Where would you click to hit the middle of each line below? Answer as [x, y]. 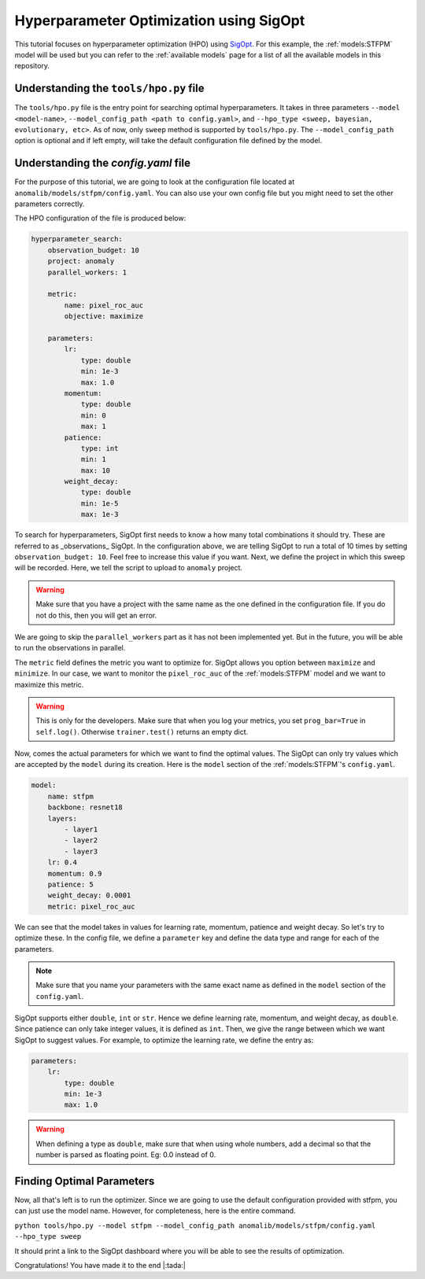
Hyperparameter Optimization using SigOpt [160, 20]
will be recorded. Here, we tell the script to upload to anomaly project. [129, 568]
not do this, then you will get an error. [96, 615]
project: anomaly [81, 261]
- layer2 [81, 840]
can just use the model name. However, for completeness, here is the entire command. [155, 1211]
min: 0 [93, 415]
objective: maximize [104, 316]
